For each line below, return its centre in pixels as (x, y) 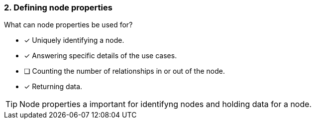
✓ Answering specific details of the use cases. (101, 56)
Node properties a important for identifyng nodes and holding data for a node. (166, 104)
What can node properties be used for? (68, 25)
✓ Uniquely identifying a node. (74, 40)
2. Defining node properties (58, 7)
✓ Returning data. (53, 87)
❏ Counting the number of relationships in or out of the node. (124, 71)
